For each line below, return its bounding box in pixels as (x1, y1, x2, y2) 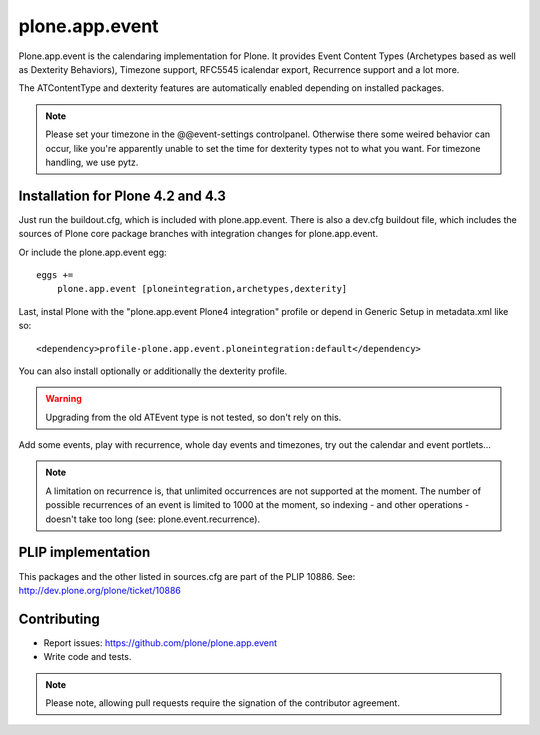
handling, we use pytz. (45, 156, 139, 168)
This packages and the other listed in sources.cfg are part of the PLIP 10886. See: (18, 570, 356, 582)
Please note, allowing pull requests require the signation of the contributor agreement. (45, 697, 400, 709)
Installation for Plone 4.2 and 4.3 (18, 187, 227, 204)
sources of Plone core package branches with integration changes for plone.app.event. (18, 228, 379, 240)
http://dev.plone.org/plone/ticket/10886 (18, 584, 182, 596)
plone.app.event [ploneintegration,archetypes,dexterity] (56, 283, 348, 295)
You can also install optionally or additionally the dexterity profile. (18, 365, 288, 377)
